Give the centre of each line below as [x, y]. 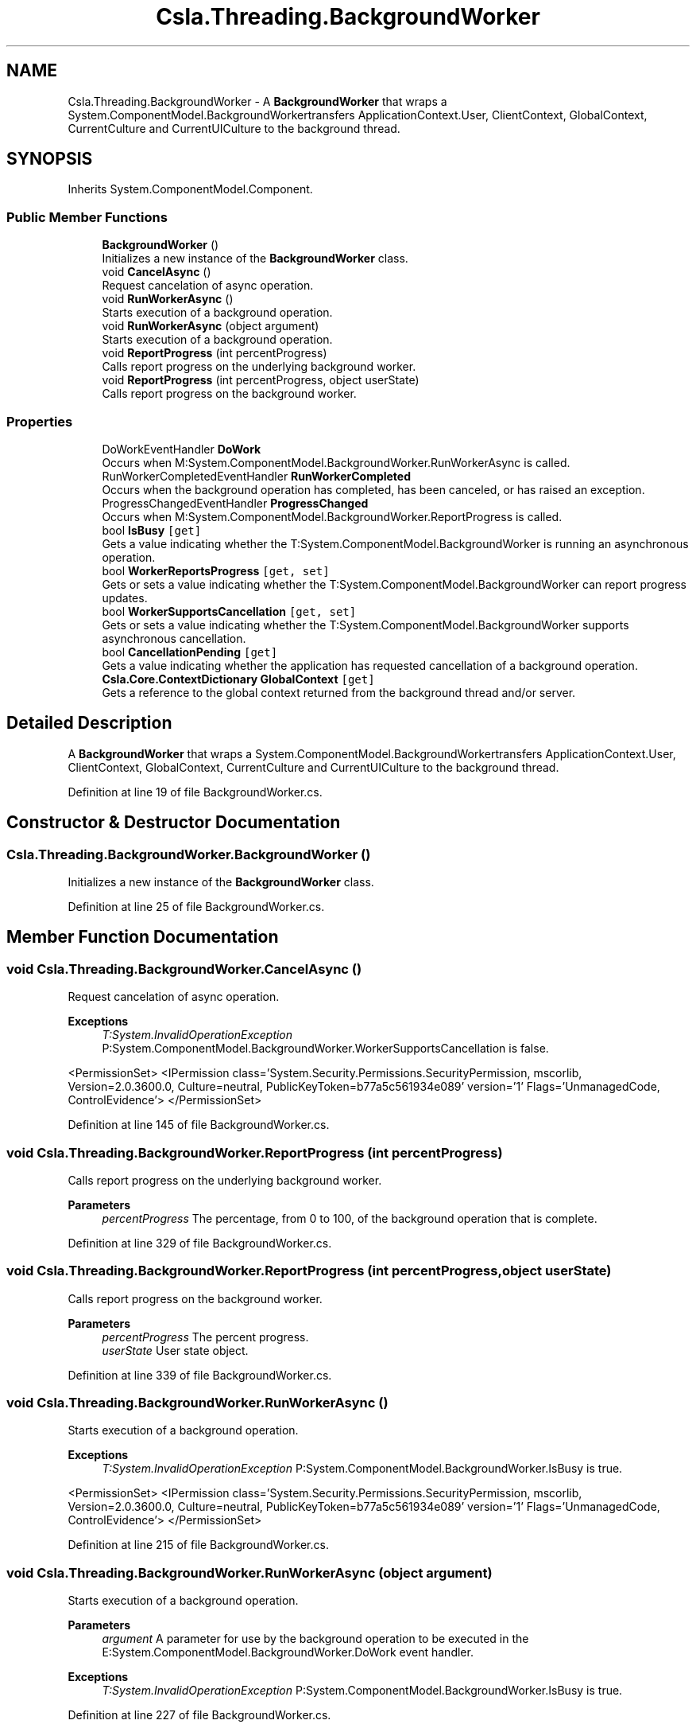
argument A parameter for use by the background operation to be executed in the [315, 1639]
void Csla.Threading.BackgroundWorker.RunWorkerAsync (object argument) [249, 1572]
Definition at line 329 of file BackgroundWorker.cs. [200, 1243]
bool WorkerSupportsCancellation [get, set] [229, 611]
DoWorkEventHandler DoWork [182, 449]
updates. [125, 597]
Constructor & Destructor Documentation [174, 823]
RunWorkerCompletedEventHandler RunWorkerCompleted [257, 476]
